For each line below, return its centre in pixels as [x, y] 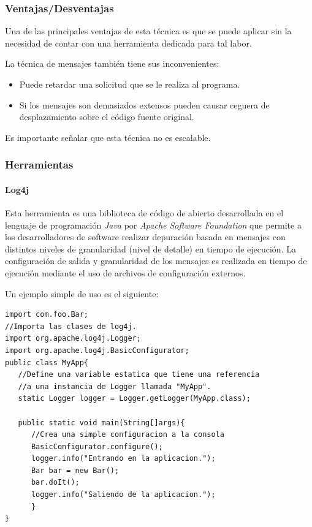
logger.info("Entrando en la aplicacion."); [123, 459]
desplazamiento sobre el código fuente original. [107, 117]
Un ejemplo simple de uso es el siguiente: [82, 293]
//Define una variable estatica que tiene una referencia [139, 375]
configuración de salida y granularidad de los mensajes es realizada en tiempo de [156, 261]
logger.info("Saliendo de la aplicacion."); [123, 495]
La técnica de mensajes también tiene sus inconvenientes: [112, 63]
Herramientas [39, 165]
